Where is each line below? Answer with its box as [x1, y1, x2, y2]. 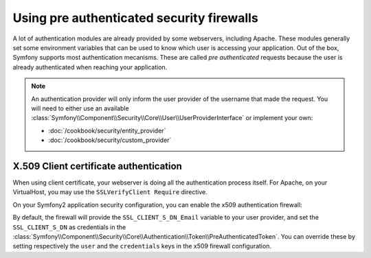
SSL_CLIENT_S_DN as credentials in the [12, 223, 126, 231]
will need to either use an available [31, 104, 130, 113]
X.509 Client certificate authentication [12, 160, 182, 172]
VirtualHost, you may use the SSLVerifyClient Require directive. [12, 188, 207, 196]
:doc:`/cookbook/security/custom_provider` [48, 136, 172, 144]
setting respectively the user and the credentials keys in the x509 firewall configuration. [12, 242, 271, 250]
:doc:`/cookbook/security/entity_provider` [48, 126, 166, 134]
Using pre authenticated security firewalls [12, 10, 259, 25]
